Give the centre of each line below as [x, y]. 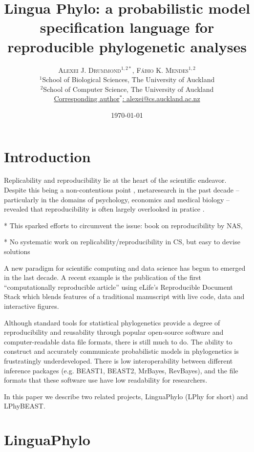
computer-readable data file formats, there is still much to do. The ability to [118, 341]
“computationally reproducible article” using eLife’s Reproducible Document [118, 287]
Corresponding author [87, 98]
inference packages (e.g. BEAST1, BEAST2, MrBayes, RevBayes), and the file [121, 370]
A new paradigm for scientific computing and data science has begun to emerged [125, 268]
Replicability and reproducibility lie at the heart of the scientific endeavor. [115, 180]
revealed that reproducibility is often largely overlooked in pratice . [104, 209]
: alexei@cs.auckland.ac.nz [161, 98]
